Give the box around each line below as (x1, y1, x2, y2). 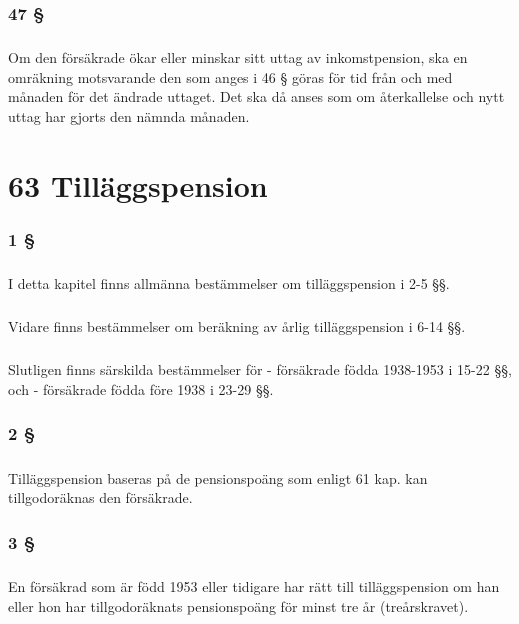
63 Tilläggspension (8, 164, 268, 205)
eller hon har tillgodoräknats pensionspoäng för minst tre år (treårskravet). (8, 595, 469, 616)
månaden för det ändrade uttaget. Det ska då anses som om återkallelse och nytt (8, 86, 505, 107)
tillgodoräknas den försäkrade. (8, 487, 193, 508)
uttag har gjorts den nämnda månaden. (8, 106, 250, 126)
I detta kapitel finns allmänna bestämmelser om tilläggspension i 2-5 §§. (8, 273, 450, 294)
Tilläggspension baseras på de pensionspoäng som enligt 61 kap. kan (8, 467, 428, 488)
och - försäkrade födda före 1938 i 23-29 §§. (8, 378, 274, 399)
